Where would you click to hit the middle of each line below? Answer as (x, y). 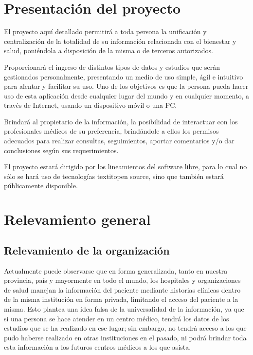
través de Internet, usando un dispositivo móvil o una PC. (90, 105)
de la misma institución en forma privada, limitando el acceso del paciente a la (121, 299)
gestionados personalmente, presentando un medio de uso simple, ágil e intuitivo (124, 76)
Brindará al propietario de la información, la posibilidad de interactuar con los (121, 121)
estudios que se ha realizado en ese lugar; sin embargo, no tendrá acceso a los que (125, 328)
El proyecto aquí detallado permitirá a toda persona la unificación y (105, 31)
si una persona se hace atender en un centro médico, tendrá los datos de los (117, 318)
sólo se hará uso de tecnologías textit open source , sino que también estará (114, 176)
